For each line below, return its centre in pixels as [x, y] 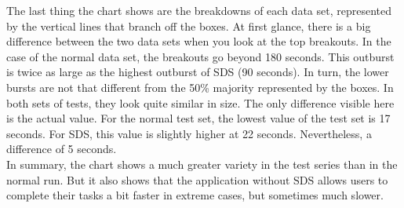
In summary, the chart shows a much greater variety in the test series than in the [202, 164]
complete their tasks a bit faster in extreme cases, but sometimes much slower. [195, 195]
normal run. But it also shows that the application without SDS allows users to [197, 179]
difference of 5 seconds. [62, 149]
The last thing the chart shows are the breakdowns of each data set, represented [199, 10]
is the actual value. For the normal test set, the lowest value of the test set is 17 [198, 118]
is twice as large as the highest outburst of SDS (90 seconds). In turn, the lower [198, 72]
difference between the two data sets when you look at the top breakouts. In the [199, 41]
